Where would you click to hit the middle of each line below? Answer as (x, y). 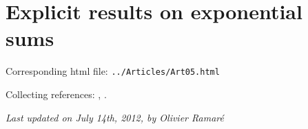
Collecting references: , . (56, 94)
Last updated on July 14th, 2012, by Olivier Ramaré (115, 117)
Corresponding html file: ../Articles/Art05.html (113, 71)
